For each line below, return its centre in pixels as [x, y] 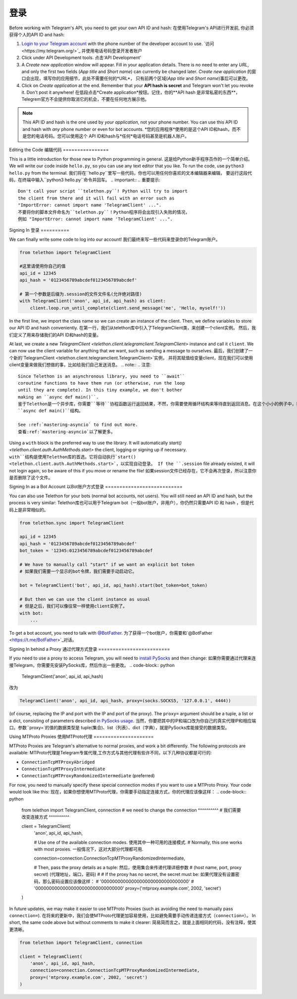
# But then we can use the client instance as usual [85, 599]
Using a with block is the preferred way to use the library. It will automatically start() [96, 443]
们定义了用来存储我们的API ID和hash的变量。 [55, 334]
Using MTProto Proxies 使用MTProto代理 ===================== [81, 736]
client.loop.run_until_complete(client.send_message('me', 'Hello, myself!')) [128, 308]
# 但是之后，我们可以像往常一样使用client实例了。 [74, 606]
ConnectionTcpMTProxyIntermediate [63, 769]
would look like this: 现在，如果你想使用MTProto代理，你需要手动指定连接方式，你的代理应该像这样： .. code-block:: [128, 792]
